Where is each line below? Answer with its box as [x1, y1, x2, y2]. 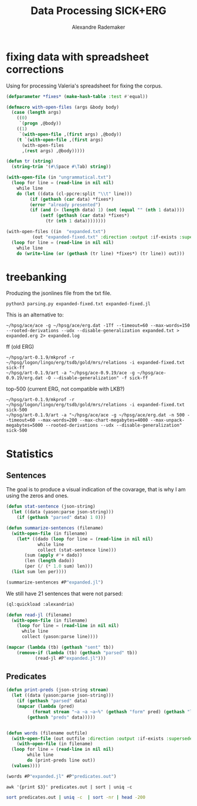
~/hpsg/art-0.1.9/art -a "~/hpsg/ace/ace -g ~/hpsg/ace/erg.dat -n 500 [6, 412, 185, 418]
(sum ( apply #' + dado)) [24, 552, 83, 558]
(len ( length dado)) [24, 558, 75, 564]
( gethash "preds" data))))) [27, 714, 96, 720]
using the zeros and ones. [6, 492, 69, 500]
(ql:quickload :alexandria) [6, 601, 75, 607]
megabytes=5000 [6, 423, 43, 429]
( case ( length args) [11, 110, 62, 116]
